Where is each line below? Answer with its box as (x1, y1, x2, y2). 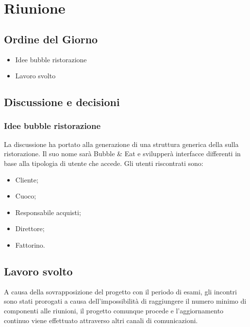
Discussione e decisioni (4, 94, 120, 109)
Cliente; (15, 174, 38, 184)
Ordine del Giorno (4, 31, 98, 46)
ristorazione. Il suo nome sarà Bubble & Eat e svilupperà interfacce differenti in (4, 148, 241, 159)
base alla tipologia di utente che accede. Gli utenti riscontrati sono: (4, 158, 203, 168)
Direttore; (15, 223, 45, 234)
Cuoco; (15, 191, 36, 201)
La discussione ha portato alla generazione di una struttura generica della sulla (4, 139, 239, 149)
